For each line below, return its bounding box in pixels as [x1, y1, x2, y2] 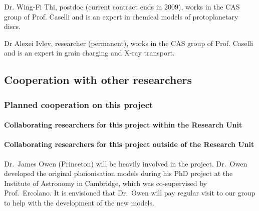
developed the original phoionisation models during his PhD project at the [4, 168, 233, 178]
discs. [4, 21, 21, 31]
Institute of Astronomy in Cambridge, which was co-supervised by [4, 177, 207, 188]
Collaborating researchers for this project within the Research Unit [4, 119, 242, 130]
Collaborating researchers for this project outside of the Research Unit [4, 139, 254, 149]
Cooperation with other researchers [4, 72, 192, 87]
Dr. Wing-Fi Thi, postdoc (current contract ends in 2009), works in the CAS [4, 1, 240, 11]
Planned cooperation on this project [4, 98, 153, 110]
